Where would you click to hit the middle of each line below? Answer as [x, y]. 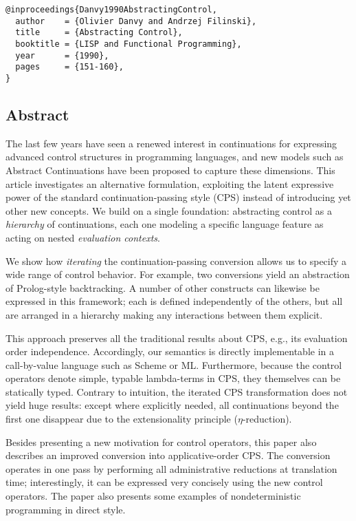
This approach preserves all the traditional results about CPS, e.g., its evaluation [177, 338]
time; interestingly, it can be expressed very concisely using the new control [164, 482]
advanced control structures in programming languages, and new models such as [175, 157]
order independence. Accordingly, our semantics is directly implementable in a [170, 351]
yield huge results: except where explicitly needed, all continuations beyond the [172, 405]
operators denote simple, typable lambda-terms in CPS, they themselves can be [173, 378]
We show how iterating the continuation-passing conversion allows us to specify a [176, 260]
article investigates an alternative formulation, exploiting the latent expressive [170, 183]
